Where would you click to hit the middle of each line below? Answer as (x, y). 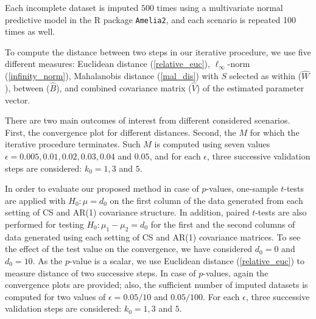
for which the (275, 132)
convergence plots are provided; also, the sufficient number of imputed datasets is (156, 285)
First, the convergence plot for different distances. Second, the (121, 132)
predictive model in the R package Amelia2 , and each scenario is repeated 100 (150, 19)
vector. (18, 100)
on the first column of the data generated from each (206, 200)
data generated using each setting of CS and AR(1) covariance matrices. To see (153, 237)
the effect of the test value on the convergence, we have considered (129, 249)
